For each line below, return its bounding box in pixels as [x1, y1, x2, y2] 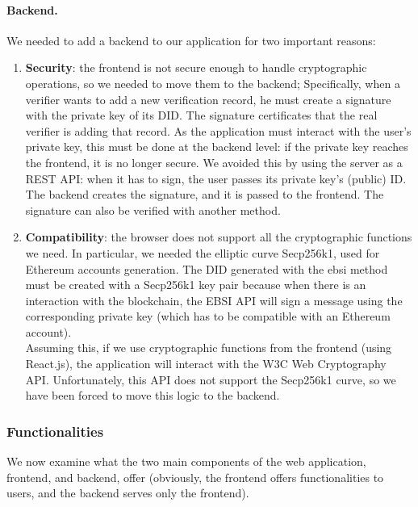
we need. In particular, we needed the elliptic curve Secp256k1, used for [25, 244, 380, 261]
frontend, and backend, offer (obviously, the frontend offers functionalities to [6, 468, 384, 485]
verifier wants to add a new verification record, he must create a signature [25, 90, 391, 107]
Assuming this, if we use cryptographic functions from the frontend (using [25, 339, 392, 356]
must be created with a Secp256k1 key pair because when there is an [25, 276, 366, 293]
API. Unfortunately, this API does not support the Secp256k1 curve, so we [25, 371, 396, 388]
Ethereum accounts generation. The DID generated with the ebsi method [25, 260, 388, 277]
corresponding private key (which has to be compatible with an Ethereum [25, 308, 391, 325]
